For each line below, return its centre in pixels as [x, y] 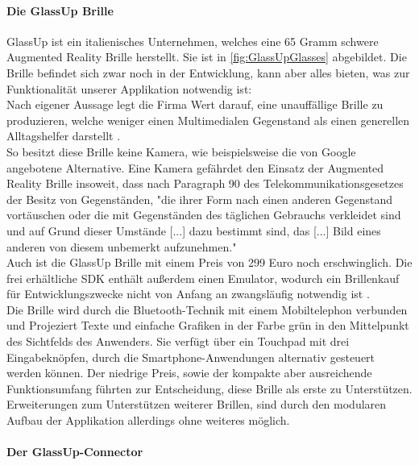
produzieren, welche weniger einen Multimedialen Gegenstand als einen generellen [208, 120]
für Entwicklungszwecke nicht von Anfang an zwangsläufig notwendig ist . [188, 294]
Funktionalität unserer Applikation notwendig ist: [129, 88]
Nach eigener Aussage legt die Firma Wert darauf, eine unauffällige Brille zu [195, 104]
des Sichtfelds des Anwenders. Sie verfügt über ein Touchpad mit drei [178, 341]
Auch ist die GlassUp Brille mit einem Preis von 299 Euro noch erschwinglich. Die [209, 262]
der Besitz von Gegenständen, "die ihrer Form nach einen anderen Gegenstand [200, 199]
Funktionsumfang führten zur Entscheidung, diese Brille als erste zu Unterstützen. [209, 388]
